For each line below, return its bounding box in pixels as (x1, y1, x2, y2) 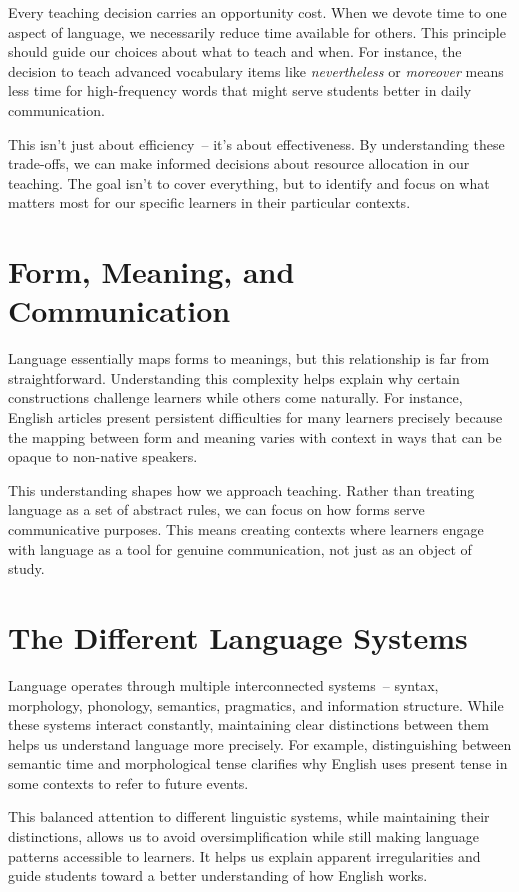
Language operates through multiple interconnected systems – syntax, (8, 674, 439, 695)
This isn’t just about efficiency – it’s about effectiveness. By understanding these (8, 133, 505, 154)
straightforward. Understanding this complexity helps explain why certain (8, 367, 460, 388)
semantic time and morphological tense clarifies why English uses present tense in (8, 753, 508, 774)
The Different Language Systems (8, 616, 468, 657)
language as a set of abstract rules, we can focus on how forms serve (8, 499, 425, 520)
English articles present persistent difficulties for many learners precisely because (8, 407, 503, 428)
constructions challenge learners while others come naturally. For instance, (8, 387, 463, 408)
